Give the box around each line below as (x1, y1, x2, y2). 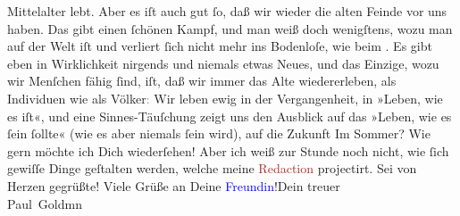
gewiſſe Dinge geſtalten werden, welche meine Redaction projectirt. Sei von (7, 159, 417, 178)
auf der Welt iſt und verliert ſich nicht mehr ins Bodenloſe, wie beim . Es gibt (7, 37, 432, 55)
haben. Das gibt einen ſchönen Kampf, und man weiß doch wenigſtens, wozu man (7, 19, 453, 37)
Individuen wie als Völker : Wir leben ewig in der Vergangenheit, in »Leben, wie (7, 88, 443, 107)
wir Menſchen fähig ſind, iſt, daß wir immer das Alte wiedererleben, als (7, 71, 397, 90)
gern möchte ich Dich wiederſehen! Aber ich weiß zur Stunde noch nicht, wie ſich (7, 141, 449, 160)
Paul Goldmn (7, 194, 82, 212)
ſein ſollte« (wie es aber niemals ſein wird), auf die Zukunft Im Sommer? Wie (7, 124, 431, 143)
